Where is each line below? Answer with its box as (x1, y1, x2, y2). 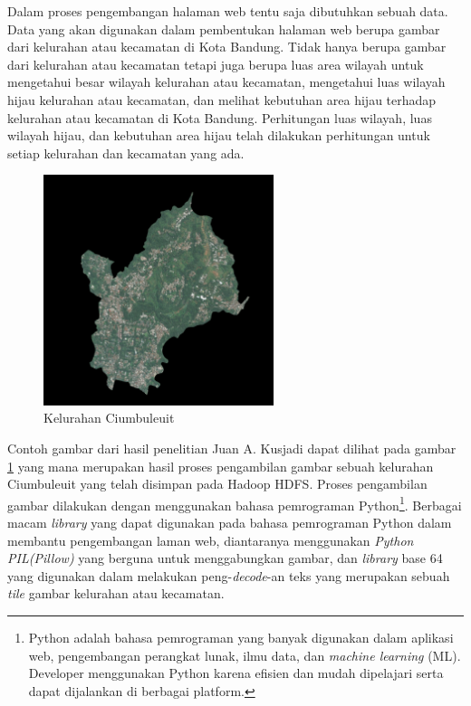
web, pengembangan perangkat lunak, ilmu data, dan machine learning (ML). (28, 645, 461, 664)
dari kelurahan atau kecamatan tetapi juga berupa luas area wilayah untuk (7, 54, 424, 73)
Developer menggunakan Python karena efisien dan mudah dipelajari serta (28, 663, 444, 682)
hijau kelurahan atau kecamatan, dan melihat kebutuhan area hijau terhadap (7, 90, 437, 109)
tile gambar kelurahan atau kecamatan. (7, 584, 225, 603)
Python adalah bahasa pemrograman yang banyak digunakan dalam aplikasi (28, 627, 454, 646)
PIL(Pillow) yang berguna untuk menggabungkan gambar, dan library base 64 (7, 549, 443, 568)
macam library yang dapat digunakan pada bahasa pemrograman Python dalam (7, 512, 452, 531)
